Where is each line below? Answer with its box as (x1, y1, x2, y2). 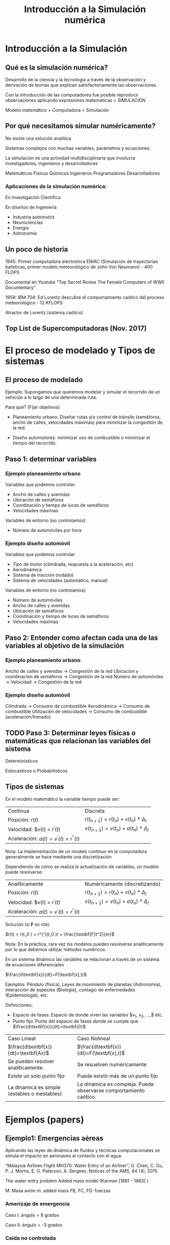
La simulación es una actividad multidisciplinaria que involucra (5, 155, 136, 161)
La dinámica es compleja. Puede (77, 1080, 154, 1088)
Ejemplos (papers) (5, 1113, 84, 1125)
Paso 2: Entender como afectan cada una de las (5, 633, 158, 642)
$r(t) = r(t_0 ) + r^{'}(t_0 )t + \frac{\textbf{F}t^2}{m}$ (5, 931, 115, 937)
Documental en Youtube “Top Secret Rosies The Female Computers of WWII (5, 279, 164, 285)
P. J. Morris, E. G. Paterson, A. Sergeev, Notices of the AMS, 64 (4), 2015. (5, 1168, 158, 1174)
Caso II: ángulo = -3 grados (5, 1222, 63, 1228)
